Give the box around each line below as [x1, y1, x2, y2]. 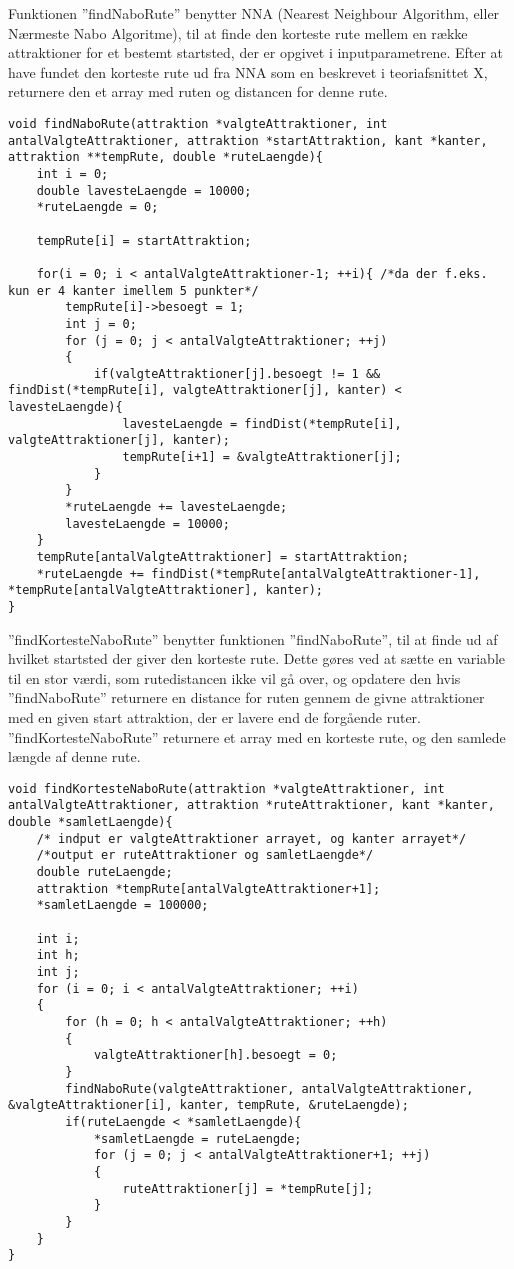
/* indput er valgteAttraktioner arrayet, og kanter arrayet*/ [36, 831, 467, 846]
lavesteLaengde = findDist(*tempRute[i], [122, 416, 402, 431]
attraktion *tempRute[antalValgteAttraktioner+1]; [36, 881, 381, 896]
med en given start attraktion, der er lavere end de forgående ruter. [8, 707, 421, 728]
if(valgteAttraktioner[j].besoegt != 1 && [93, 366, 381, 381]
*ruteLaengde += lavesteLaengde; [65, 500, 288, 515]
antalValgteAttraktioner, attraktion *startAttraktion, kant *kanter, [8, 133, 488, 148]
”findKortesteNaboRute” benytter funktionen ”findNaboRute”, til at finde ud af [8, 628, 498, 649]
